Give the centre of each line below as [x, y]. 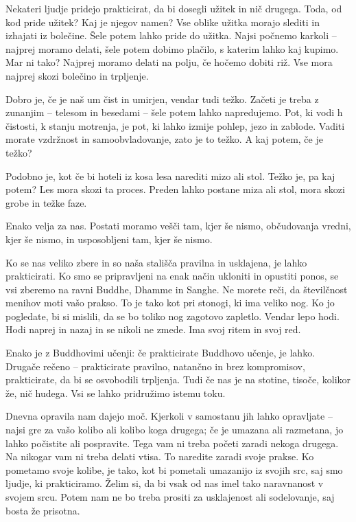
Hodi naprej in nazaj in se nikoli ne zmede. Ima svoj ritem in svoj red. [153, 329]
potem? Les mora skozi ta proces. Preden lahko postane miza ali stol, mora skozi [175, 189]
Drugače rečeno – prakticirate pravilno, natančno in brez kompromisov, [155, 366]
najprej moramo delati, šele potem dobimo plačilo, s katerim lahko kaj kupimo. [172, 48]
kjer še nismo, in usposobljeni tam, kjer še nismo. [109, 239]
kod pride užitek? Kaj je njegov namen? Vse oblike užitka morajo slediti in [163, 22]
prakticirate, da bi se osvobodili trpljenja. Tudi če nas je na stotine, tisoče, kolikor [178, 379]
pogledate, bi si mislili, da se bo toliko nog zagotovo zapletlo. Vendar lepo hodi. [173, 316]
